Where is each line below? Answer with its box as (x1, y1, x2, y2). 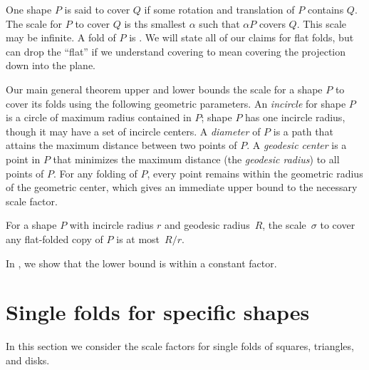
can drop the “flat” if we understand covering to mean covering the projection (6, 43, 346, 58)
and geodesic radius (165, 217, 250, 232)
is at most (116, 231, 160, 246)
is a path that (273, 123, 333, 138)
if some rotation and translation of (144, 2, 295, 16)
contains (307, 2, 344, 16)
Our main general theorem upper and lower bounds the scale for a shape (6, 81, 323, 96)
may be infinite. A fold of (6, 30, 116, 45)
